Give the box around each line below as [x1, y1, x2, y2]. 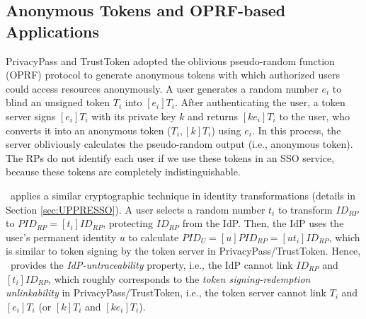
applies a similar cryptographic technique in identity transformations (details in [10, 187, 356, 202]
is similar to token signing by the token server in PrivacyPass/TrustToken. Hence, [6, 243, 361, 258]
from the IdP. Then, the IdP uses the [182, 216, 344, 231]
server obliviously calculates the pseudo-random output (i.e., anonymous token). [6, 137, 353, 151]
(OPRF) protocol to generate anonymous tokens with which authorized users [6, 67, 341, 82]
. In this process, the [251, 122, 341, 137]
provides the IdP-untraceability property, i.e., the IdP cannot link [10, 257, 293, 272]
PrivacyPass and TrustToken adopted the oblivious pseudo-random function [6, 53, 335, 68]
